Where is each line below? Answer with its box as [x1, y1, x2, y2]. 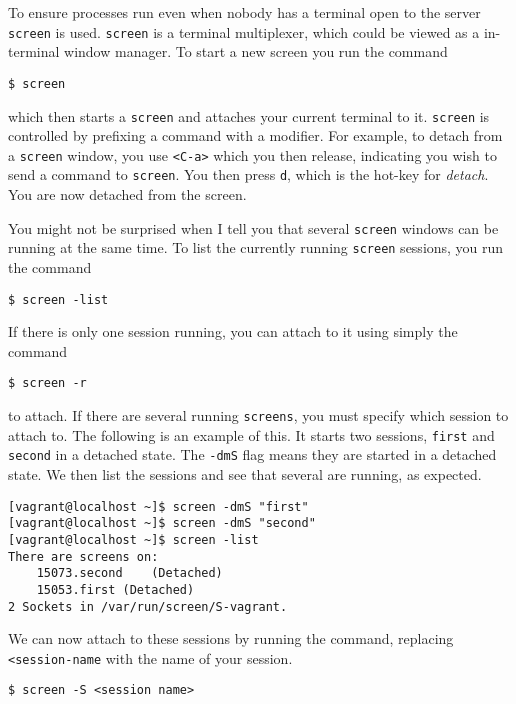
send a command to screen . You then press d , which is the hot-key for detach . [8, 164, 489, 185]
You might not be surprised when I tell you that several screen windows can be [8, 217, 499, 238]
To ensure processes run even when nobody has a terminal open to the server [8, 2, 481, 22]
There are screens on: [8, 549, 159, 564]
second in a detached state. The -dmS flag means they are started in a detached [8, 444, 497, 465]
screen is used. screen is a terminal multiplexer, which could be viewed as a [8, 21, 480, 42]
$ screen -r [8, 376, 87, 391]
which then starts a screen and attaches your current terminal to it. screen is [8, 105, 490, 126]
